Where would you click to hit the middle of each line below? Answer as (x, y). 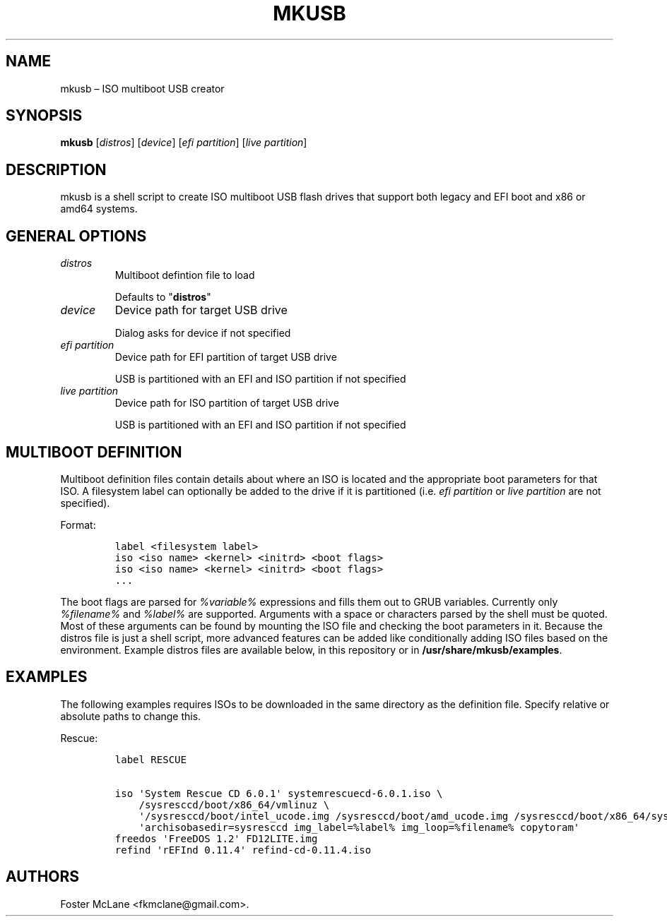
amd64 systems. (99, 209)
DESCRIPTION (56, 169)
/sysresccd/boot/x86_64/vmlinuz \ (234, 804)
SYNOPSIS (44, 116)
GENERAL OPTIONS (76, 236)
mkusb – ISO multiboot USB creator (142, 88)
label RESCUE (150, 759)
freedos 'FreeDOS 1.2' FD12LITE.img (216, 838)
